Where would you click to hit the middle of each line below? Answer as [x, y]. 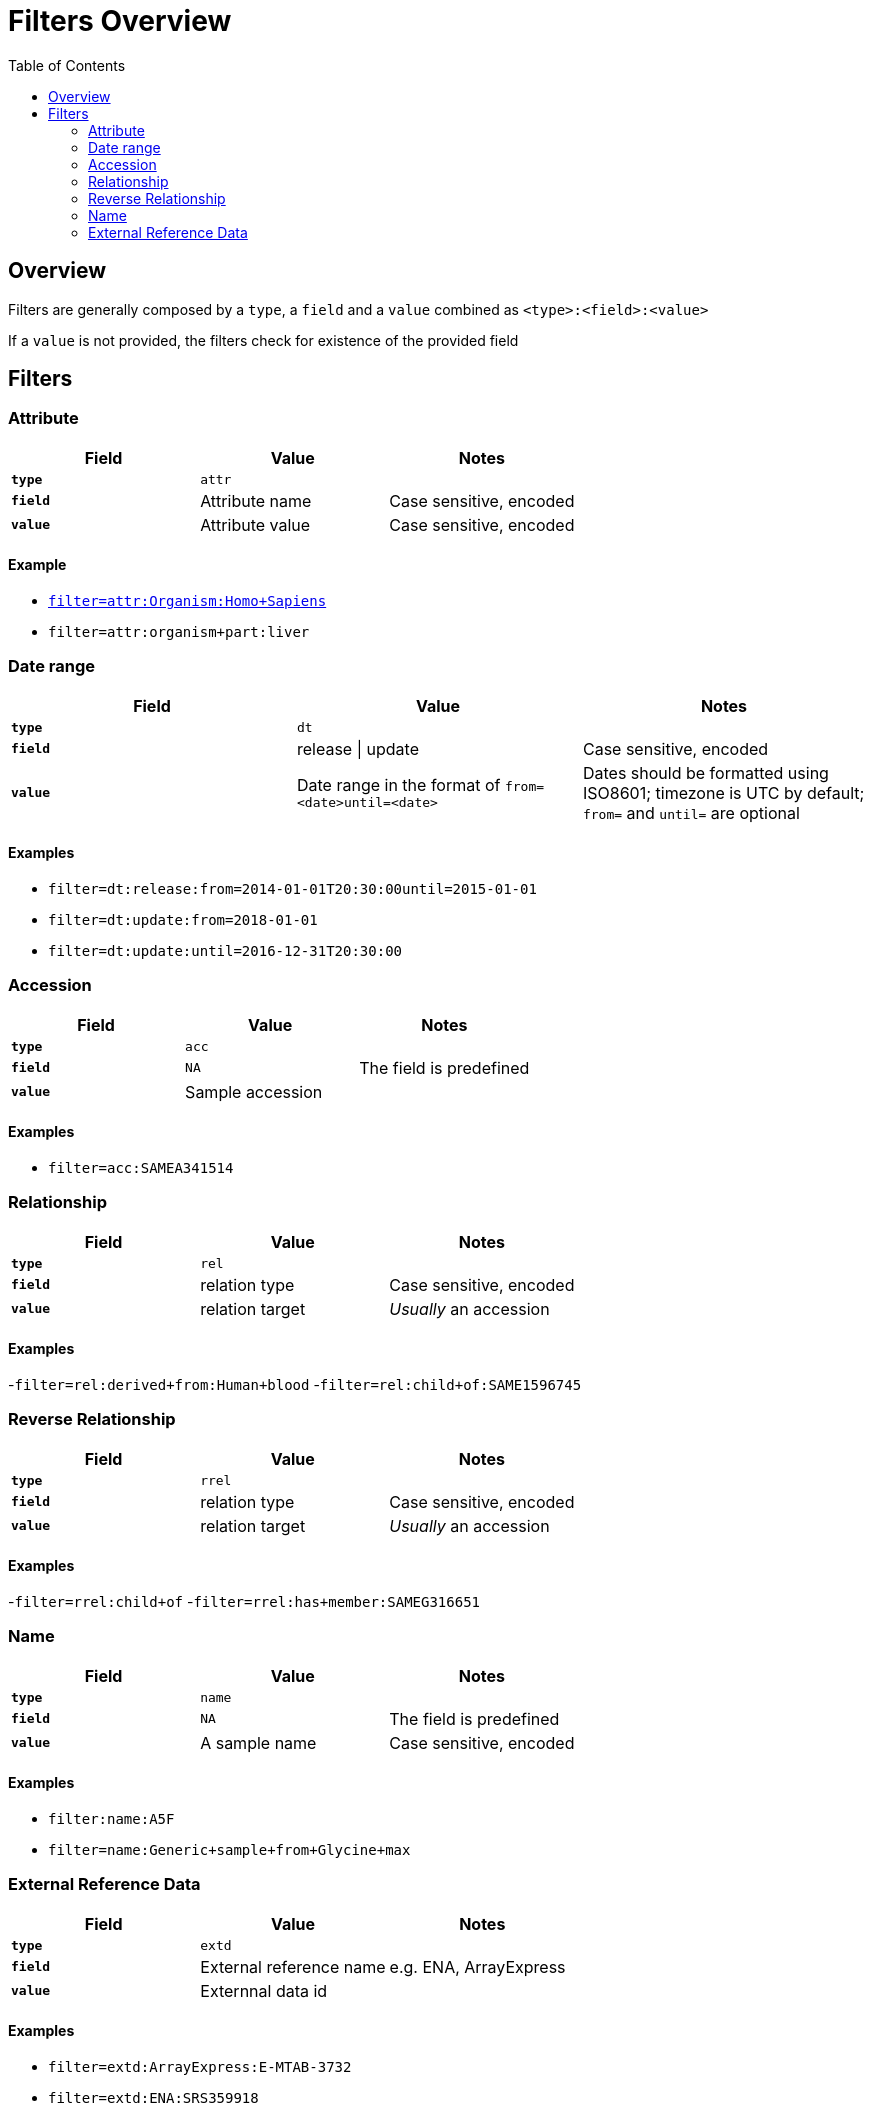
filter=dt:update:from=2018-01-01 [183, 920]
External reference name [293, 1966]
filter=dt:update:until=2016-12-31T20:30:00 [225, 951]
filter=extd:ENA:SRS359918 [153, 2097]
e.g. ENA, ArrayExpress [477, 1966]
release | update [357, 748]
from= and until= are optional [691, 812]
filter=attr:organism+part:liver [179, 632]
